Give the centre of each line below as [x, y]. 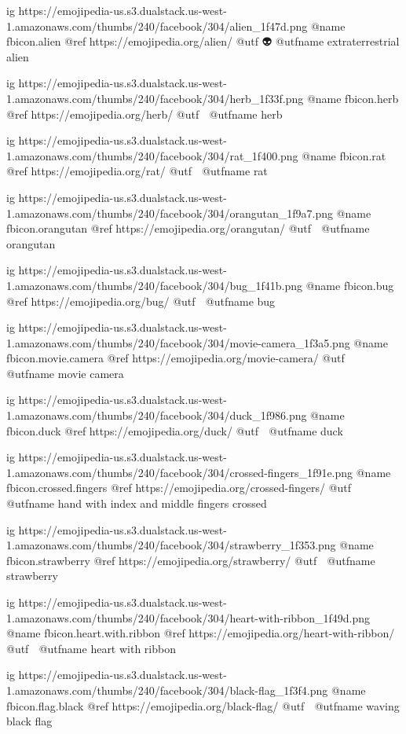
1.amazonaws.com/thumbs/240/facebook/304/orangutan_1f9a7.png [170, 213]
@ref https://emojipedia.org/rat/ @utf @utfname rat [137, 171]
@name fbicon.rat [344, 155]
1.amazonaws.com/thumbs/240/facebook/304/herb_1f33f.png [155, 98]
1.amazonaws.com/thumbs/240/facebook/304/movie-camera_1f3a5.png [178, 342]
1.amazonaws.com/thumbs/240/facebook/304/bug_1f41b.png [155, 285]
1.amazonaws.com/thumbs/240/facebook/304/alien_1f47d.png [157, 26]
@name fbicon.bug [350, 285]
